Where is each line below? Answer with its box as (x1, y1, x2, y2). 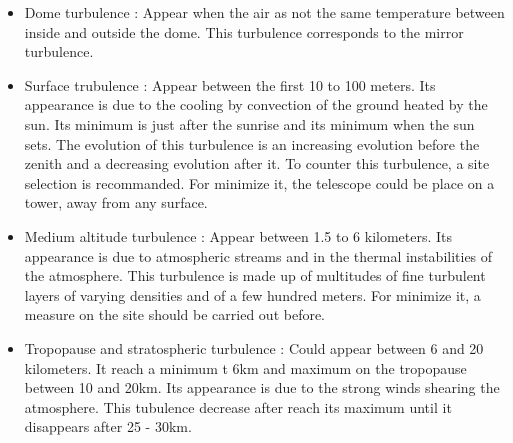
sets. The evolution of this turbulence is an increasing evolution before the (24, 133, 480, 154)
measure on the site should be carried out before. (24, 304, 326, 325)
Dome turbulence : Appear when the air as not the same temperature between (24, 2, 505, 22)
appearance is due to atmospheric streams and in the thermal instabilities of (24, 245, 493, 266)
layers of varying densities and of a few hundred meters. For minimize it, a (24, 284, 481, 305)
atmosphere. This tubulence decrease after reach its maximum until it (24, 396, 452, 417)
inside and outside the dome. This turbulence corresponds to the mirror (24, 21, 464, 42)
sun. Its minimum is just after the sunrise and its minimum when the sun (24, 113, 475, 134)
